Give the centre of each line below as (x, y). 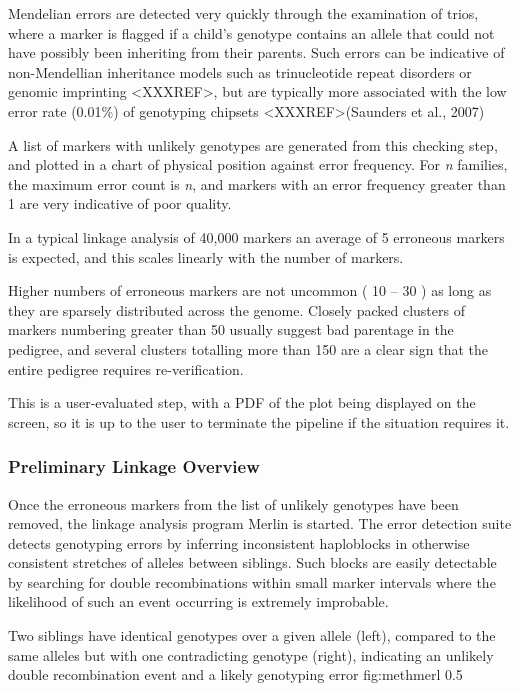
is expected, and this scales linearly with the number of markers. (206, 256)
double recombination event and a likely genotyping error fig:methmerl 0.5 (235, 674)
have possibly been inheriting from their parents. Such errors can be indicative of (256, 52)
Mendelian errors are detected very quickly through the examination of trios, (243, 13)
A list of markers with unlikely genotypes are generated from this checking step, (253, 144)
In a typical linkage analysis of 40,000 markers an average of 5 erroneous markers (256, 236)
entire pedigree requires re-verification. (126, 368)
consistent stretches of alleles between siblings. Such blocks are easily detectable (252, 562)
